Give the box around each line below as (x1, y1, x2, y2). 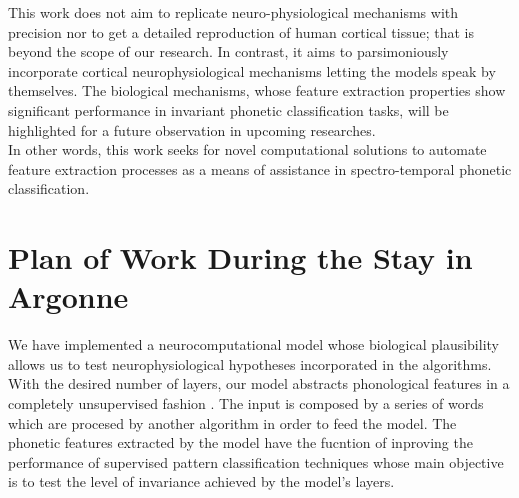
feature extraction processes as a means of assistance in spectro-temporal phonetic (8, 158, 512, 179)
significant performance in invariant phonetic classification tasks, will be (8, 99, 449, 120)
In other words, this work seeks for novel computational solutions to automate (8, 139, 487, 160)
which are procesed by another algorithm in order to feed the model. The (8, 412, 457, 433)
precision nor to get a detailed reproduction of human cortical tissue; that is (8, 21, 475, 42)
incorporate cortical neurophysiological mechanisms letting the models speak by (8, 60, 496, 81)
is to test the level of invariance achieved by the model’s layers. (8, 471, 395, 492)
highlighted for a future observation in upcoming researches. (8, 119, 376, 140)
